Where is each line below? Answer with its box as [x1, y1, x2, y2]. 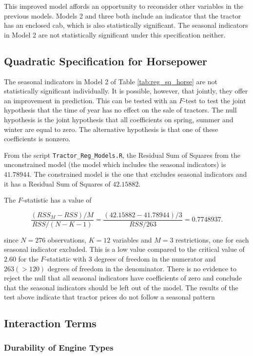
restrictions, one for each [175, 234, 249, 244]
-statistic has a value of [22, 195, 92, 205]
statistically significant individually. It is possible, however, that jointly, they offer [4, 86, 248, 96]
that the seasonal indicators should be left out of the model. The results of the [4, 282, 238, 292]
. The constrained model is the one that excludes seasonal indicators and [29, 169, 247, 179]
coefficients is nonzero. [4, 133, 71, 144]
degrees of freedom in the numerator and [94, 254, 216, 264]
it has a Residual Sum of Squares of [4, 178, 111, 188]
